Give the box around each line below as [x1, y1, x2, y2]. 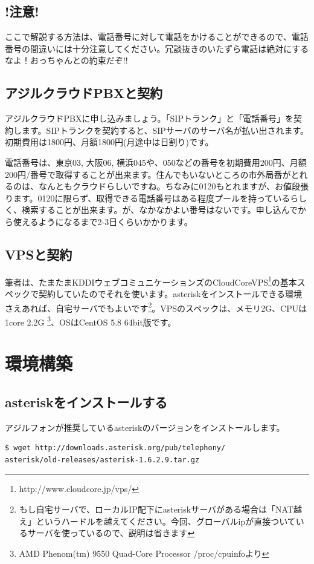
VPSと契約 [5, 244, 72, 263]
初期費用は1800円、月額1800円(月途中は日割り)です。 [5, 136, 214, 148]
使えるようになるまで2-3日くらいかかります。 [13, 215, 193, 228]
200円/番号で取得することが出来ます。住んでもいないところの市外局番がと [5, 168, 300, 180]
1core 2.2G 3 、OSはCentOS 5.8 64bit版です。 [5, 313, 176, 328]
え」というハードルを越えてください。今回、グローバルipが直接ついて [19, 514, 296, 527]
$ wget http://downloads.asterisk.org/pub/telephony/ [5, 444, 226, 453]
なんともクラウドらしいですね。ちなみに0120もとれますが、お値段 [38, 180, 301, 192]
